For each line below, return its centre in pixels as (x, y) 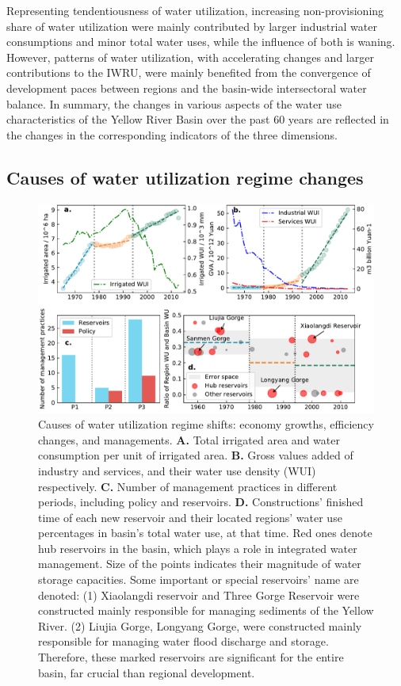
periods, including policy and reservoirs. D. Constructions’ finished (201, 502)
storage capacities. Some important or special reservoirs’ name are (199, 579)
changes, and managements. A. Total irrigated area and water (189, 439)
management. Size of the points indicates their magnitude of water (200, 564)
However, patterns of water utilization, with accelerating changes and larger (190, 57)
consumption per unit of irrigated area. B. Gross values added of (196, 455)
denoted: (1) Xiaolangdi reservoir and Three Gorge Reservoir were (199, 595)
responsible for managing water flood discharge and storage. (183, 641)
